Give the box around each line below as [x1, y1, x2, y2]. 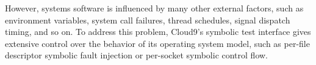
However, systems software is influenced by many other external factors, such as [5, 2, 304, 14]
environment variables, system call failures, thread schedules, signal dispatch [5, 13, 290, 26]
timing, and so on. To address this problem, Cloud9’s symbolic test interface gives [5, 25, 311, 38]
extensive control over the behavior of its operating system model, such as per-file [5, 37, 310, 49]
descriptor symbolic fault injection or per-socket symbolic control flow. [5, 49, 268, 61]
